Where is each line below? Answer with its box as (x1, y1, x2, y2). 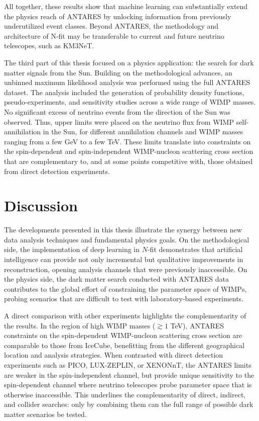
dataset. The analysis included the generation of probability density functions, (4, 87, 244, 97)
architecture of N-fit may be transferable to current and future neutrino (4, 30, 224, 41)
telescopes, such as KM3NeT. (4, 40, 94, 51)
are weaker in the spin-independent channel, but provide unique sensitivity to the (4, 369, 254, 380)
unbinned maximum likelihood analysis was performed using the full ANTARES (4, 77, 250, 88)
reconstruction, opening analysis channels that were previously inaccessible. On (4, 264, 247, 274)
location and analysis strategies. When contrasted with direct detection (4, 350, 223, 360)
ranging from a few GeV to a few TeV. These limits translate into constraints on (4, 136, 251, 146)
